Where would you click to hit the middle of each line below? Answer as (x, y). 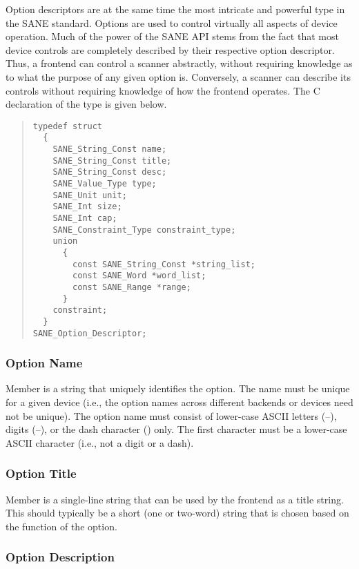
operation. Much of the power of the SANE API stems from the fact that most (172, 36)
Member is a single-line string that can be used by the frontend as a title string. (175, 499)
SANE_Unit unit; (90, 195)
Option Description (60, 557)
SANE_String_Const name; (110, 150)
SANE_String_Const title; (112, 161)
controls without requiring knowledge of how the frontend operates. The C (163, 90)
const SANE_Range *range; (132, 287)
